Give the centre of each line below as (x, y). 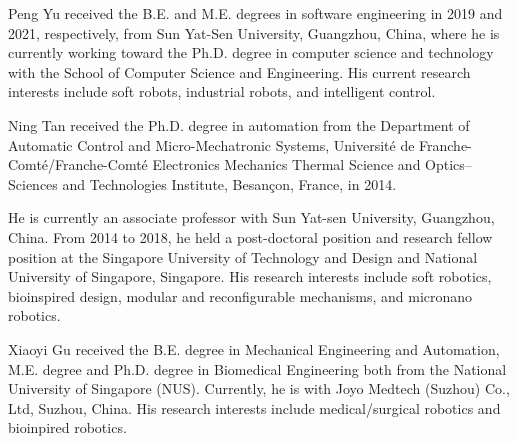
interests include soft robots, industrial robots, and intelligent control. (222, 91)
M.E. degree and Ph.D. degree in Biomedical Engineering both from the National (257, 368)
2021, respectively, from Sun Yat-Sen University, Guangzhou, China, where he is (254, 32)
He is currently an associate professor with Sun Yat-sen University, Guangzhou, (251, 217)
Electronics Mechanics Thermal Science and (286, 164)
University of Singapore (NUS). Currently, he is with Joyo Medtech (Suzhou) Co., (259, 388)
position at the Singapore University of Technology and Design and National (243, 256)
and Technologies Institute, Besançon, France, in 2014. (229, 183)
